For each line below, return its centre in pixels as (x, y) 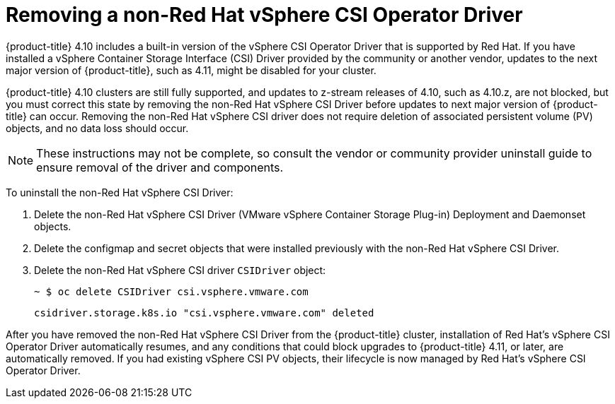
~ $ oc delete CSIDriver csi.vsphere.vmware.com (171, 291)
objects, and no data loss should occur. (97, 128)
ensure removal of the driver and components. (160, 167)
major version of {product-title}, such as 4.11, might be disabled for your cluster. (191, 70)
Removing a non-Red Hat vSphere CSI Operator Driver (264, 15)
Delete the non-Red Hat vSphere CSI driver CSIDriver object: (180, 270)
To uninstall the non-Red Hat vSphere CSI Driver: (120, 192)
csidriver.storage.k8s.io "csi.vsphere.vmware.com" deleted (204, 313)
